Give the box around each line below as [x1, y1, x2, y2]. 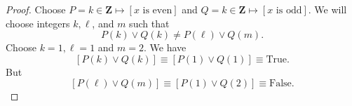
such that [129, 15, 170, 30]
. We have [143, 40, 187, 55]
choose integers [6, 15, 70, 30]
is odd [276, 6, 302, 15]
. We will [308, 2, 347, 16]
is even [142, 6, 172, 15]
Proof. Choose [6, 2, 66, 16]
